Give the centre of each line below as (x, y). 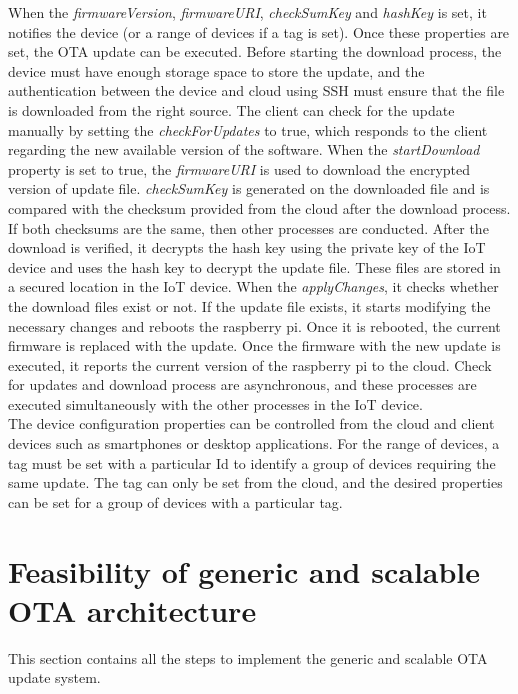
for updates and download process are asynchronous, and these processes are (242, 384)
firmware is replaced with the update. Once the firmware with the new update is (254, 345)
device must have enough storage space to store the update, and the (216, 70)
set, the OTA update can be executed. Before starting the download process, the (255, 51)
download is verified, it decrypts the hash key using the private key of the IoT (247, 247)
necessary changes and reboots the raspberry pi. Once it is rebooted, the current (254, 325)
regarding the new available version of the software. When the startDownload (244, 149)
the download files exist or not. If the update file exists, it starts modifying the (249, 305)
